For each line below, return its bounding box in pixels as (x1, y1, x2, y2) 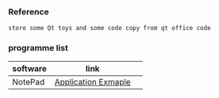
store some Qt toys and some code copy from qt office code (8, 24, 212, 32)
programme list (8, 43, 69, 54)
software (12, 62, 48, 73)
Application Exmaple (54, 76, 131, 87)
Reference (8, 6, 49, 17)
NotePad (12, 76, 45, 87)
